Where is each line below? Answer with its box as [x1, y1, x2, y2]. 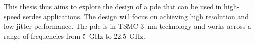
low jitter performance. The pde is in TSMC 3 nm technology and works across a [4, 21, 251, 31]
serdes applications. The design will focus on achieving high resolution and [23, 11, 249, 21]
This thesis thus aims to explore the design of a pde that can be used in [4, 1, 222, 11]
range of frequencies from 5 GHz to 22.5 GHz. [4, 30, 145, 41]
